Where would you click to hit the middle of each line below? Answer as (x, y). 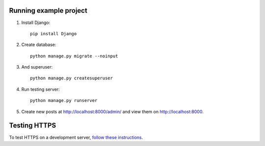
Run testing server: (40, 89)
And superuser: (37, 67)
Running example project (48, 11)
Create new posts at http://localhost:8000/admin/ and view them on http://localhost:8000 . (112, 111)
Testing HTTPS (33, 126)
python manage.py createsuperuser (71, 78)
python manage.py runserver (64, 101)
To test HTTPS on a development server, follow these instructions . (76, 137)
